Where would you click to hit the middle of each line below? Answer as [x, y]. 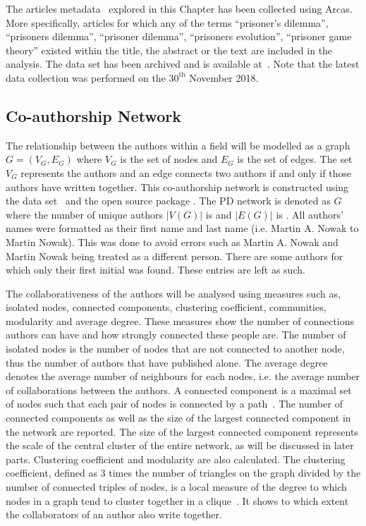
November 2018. [224, 77]
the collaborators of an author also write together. [114, 514]
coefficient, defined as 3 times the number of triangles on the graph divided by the [183, 473]
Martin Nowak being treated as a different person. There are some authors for [175, 256]
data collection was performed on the [86, 77]
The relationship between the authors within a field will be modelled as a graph [178, 145]
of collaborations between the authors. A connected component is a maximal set [179, 390]
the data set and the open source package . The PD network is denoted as [168, 201]
